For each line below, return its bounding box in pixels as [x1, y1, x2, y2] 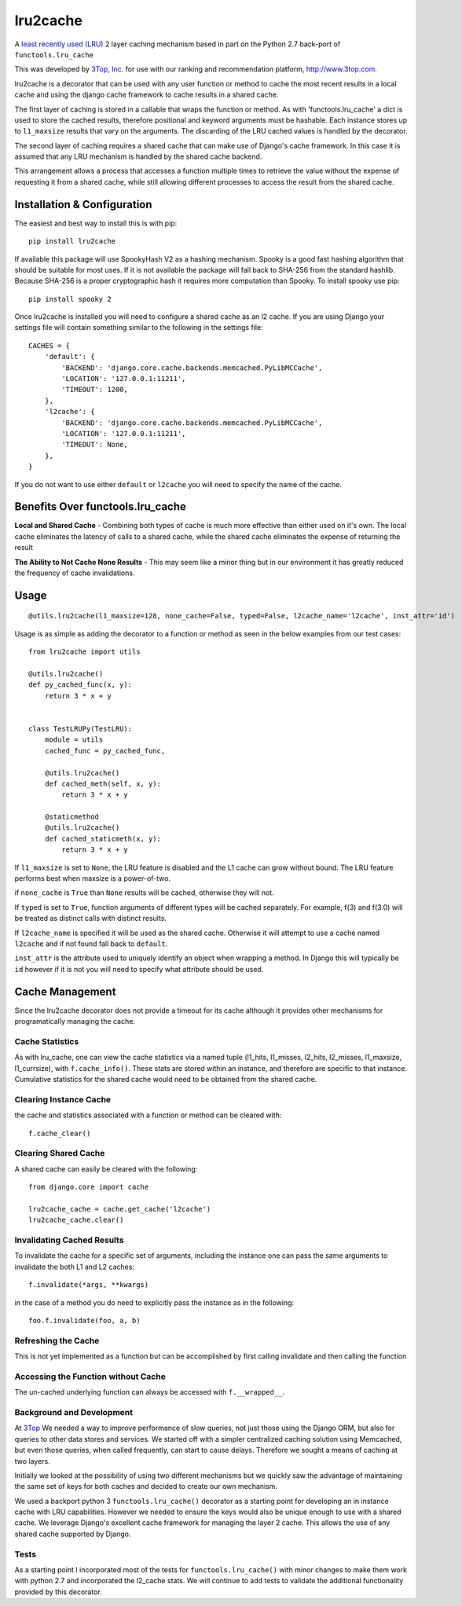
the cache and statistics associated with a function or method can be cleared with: [14, 1110, 282, 1120]
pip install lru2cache [28, 236, 116, 246]
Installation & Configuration [14, 197, 152, 211]
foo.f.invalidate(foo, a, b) [28, 1316, 141, 1325]
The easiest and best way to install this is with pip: [14, 218, 178, 228]
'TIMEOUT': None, [61, 440, 129, 449]
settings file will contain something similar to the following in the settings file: [14, 323, 263, 332]
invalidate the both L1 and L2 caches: [14, 1262, 135, 1271]
